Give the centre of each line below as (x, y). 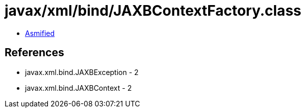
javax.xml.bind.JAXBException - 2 (82, 72)
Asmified (40, 33)
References (34, 53)
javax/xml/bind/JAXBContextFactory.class (153, 11)
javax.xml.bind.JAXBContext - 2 (79, 88)
